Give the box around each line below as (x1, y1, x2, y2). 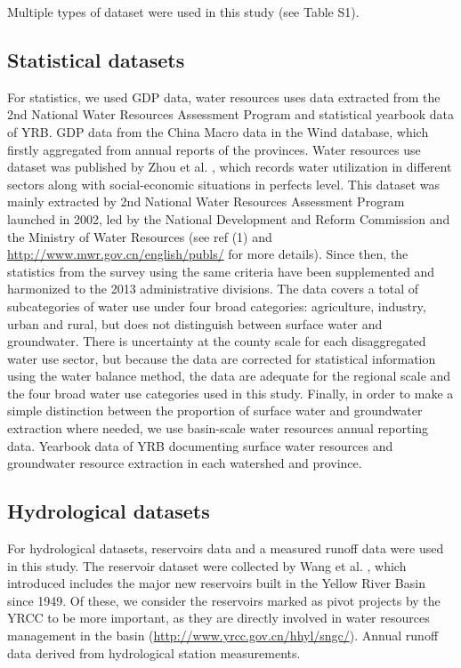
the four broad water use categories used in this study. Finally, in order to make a (7, 383, 454, 402)
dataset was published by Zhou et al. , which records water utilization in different (7, 157, 452, 176)
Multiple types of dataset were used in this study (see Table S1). (7, 3, 360, 20)
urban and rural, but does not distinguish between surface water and (7, 314, 383, 333)
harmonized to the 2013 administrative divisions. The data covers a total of (7, 279, 419, 298)
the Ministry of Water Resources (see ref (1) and (7, 227, 272, 245)
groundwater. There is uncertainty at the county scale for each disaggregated (7, 332, 426, 350)
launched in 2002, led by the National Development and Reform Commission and (7, 209, 450, 228)
